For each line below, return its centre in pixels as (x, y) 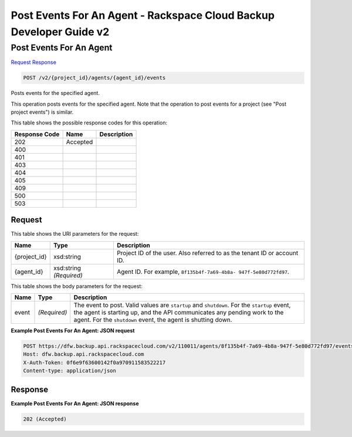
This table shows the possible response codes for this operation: (89, 123)
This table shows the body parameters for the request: (77, 286)
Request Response (34, 62)
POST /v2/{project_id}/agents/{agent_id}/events (94, 78)
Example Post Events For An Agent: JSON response (75, 403)
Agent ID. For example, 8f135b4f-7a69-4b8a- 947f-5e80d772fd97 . (203, 272)
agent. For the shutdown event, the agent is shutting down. (153, 320)
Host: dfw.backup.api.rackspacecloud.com (84, 354)
